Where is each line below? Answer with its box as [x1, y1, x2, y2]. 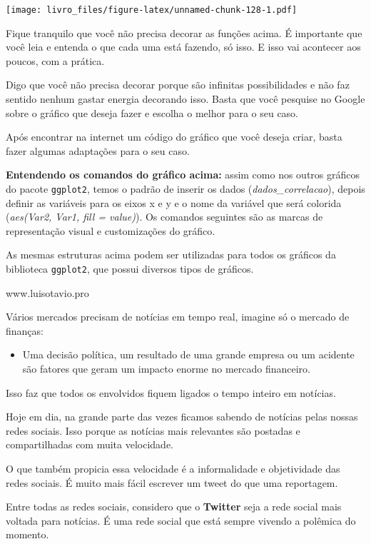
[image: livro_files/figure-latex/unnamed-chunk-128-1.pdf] [6, 5, 298, 15]
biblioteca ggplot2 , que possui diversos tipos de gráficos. [6, 261, 254, 276]
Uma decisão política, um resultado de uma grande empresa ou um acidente [22, 347, 355, 362]
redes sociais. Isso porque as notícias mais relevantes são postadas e [6, 423, 300, 438]
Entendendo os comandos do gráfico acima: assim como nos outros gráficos [6, 167, 360, 182]
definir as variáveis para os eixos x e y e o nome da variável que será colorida [6, 195, 342, 210]
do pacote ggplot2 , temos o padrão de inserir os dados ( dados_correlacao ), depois [6, 181, 365, 196]
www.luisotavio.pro [6, 285, 89, 300]
